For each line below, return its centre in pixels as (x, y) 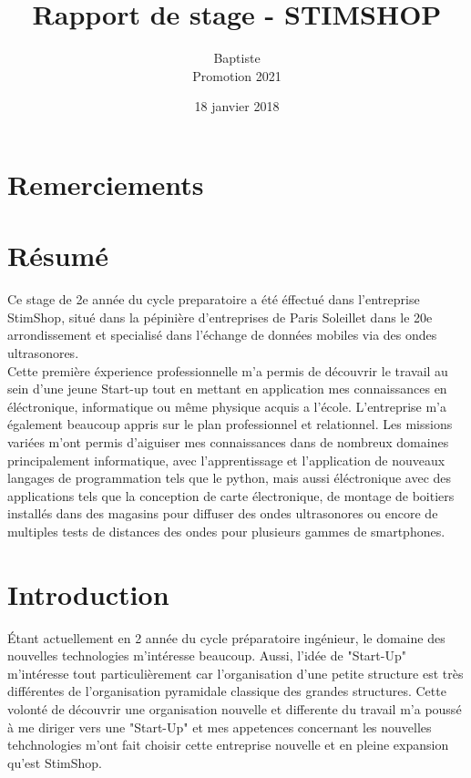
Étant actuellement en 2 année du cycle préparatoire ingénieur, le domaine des (226, 637)
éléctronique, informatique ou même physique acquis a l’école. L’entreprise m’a (227, 406)
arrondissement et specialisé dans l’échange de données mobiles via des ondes (222, 335)
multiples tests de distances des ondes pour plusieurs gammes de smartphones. (226, 531)
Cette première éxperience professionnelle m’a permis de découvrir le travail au (228, 370)
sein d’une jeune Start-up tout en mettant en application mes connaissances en (227, 389)
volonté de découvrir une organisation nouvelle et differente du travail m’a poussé (235, 709)
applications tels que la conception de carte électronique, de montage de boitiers (231, 495)
